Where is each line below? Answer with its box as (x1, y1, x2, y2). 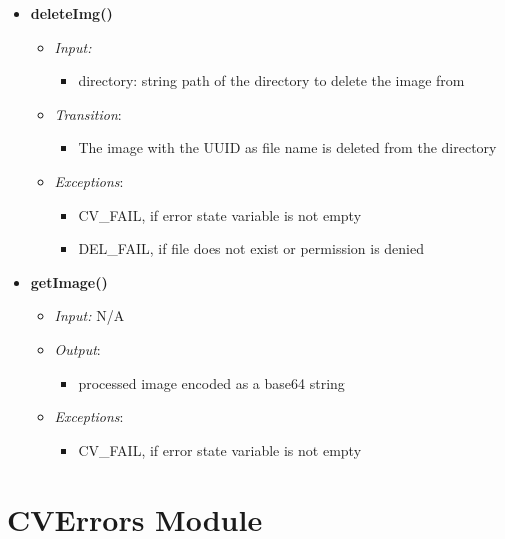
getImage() (30, 271, 108, 292)
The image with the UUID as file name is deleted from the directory (78, 137, 497, 158)
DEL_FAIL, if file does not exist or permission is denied (78, 238, 424, 259)
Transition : (54, 103, 122, 124)
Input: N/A (54, 305, 125, 326)
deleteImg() (30, 3, 113, 23)
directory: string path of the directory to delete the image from (78, 70, 465, 91)
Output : (54, 338, 101, 359)
